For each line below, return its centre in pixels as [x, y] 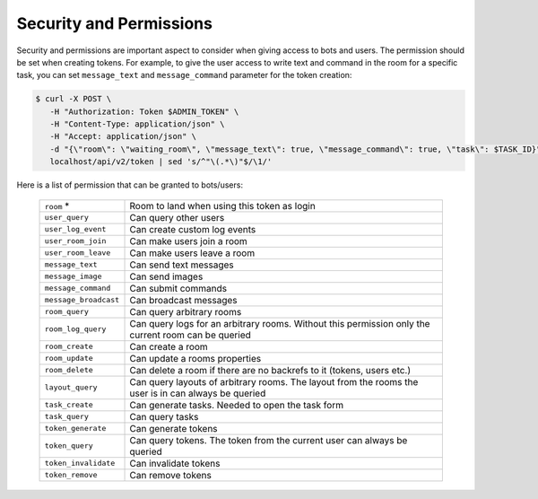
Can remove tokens [171, 475]
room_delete [69, 370]
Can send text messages [182, 265]
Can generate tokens [174, 428]
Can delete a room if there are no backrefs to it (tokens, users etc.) [270, 370]
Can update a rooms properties [195, 358]
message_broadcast [82, 300]
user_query [67, 218]
